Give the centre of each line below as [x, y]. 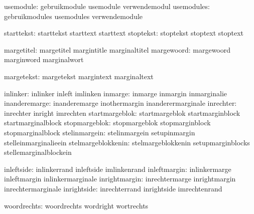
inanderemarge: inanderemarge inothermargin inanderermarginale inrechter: [120, 103]
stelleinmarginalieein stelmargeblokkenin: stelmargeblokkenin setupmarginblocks [127, 142]
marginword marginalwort [44, 59]
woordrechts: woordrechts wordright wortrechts [76, 205]
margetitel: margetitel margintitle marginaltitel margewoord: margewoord [117, 49]
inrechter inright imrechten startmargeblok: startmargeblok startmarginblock [122, 113]
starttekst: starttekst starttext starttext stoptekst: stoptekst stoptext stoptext [124, 33]
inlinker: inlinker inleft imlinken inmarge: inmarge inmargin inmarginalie [116, 93]
